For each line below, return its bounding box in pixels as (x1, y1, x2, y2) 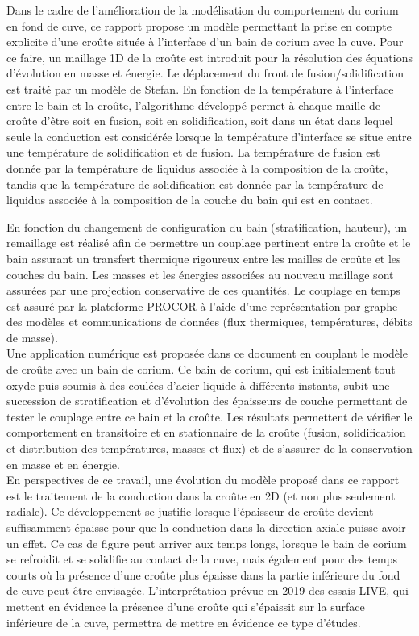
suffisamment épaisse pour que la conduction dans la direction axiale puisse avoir (6, 519, 406, 535)
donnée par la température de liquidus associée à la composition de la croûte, (6, 159, 388, 176)
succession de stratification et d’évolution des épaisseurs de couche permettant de (6, 392, 408, 409)
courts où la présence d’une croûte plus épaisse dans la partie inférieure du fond (6, 566, 400, 583)
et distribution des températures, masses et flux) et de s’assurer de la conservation (6, 440, 413, 457)
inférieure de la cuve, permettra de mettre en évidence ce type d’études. (6, 613, 361, 630)
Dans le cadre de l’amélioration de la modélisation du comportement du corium (6, 2, 399, 18)
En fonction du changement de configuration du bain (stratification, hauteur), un (6, 218, 408, 235)
